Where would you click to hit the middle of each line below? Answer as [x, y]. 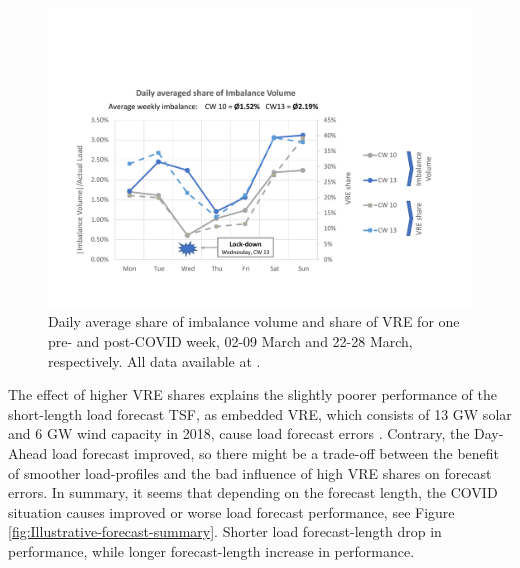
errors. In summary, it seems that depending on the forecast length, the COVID [253, 492]
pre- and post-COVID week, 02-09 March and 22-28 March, [230, 340]
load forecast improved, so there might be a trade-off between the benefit [275, 452]
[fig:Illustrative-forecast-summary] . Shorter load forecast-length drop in [225, 531]
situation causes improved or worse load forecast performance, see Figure [231, 511]
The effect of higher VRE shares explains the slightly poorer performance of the [252, 394]
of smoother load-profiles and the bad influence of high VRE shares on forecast [250, 472]
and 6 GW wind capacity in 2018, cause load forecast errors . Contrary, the [239, 433]
